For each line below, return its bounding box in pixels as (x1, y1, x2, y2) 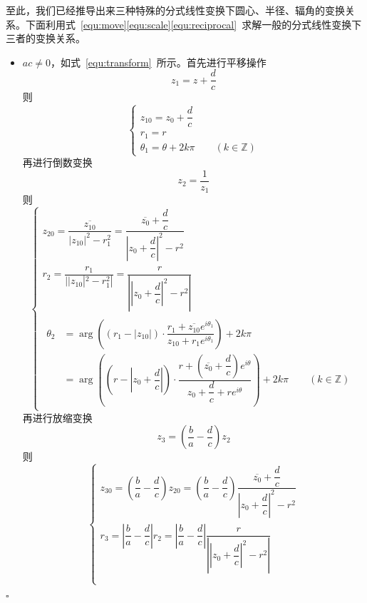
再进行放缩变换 (22, 410, 93, 425)
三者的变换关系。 (6, 31, 86, 46)
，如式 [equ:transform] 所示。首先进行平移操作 (50, 54, 267, 69)
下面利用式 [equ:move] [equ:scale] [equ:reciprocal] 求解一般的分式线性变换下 (25, 16, 362, 31)
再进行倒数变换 (22, 155, 93, 170)
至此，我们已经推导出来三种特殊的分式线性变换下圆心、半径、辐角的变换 (6, 3, 345, 17)
